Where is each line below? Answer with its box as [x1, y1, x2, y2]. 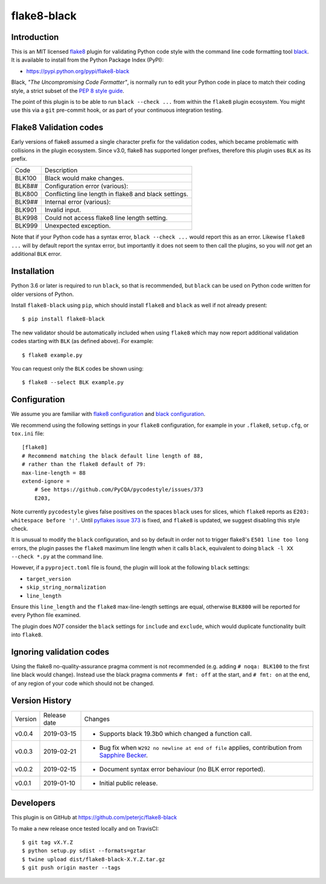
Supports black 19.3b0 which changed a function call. [99, 729, 252, 738]
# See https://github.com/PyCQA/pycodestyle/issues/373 [34, 486, 203, 493]
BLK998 [14, 214, 38, 222]
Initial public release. [99, 779, 158, 787]
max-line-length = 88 [22, 469, 86, 476]
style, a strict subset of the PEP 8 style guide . [11, 87, 125, 94]
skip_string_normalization [26, 584, 106, 591]
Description [44, 166, 78, 175]
